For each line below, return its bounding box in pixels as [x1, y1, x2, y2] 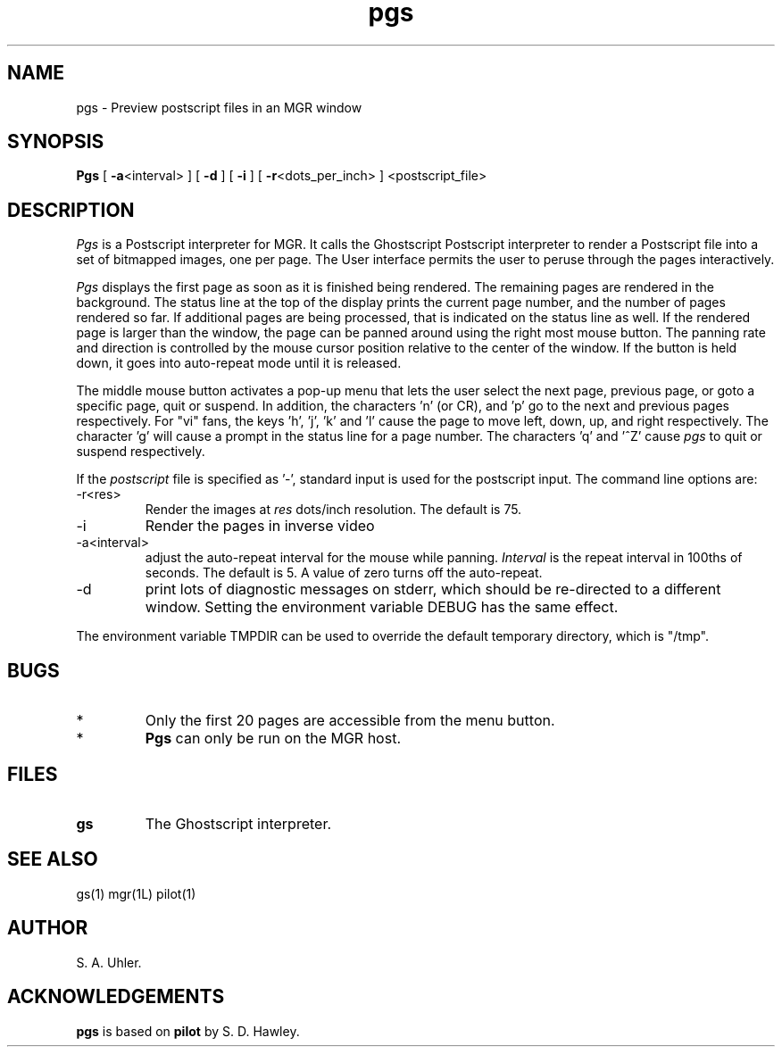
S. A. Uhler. [76, 954, 142, 970]
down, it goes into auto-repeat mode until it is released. [76, 355, 402, 371]
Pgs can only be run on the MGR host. [145, 729, 401, 748]
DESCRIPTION [7, 198, 135, 221]
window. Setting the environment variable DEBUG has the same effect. [145, 598, 619, 617]
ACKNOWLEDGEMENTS [7, 985, 225, 1008]
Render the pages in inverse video [145, 517, 375, 535]
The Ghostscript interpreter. [145, 814, 332, 833]
